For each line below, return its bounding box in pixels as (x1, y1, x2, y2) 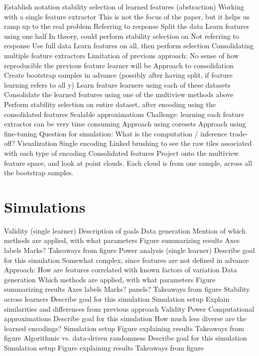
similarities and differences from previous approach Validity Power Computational (4, 303, 255, 314)
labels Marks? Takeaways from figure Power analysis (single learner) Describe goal (4, 245, 255, 255)
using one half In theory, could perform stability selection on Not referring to (4, 30, 239, 41)
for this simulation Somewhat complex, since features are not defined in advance (4, 254, 249, 265)
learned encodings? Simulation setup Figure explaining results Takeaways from (4, 323, 244, 333)
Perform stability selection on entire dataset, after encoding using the (4, 99, 216, 109)
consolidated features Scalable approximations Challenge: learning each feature (4, 109, 245, 119)
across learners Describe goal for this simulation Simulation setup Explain (4, 293, 230, 304)
